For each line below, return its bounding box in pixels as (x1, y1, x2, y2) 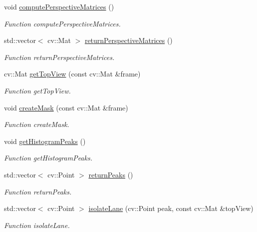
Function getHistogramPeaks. (4, 152, 92, 163)
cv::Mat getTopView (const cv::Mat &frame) (4, 68, 141, 79)
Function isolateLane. (4, 219, 70, 230)
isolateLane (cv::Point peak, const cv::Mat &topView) (88, 203, 254, 213)
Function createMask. (4, 119, 69, 129)
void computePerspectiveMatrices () (4, 1, 114, 11)
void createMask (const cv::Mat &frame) (4, 102, 128, 112)
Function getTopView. (4, 85, 71, 95)
